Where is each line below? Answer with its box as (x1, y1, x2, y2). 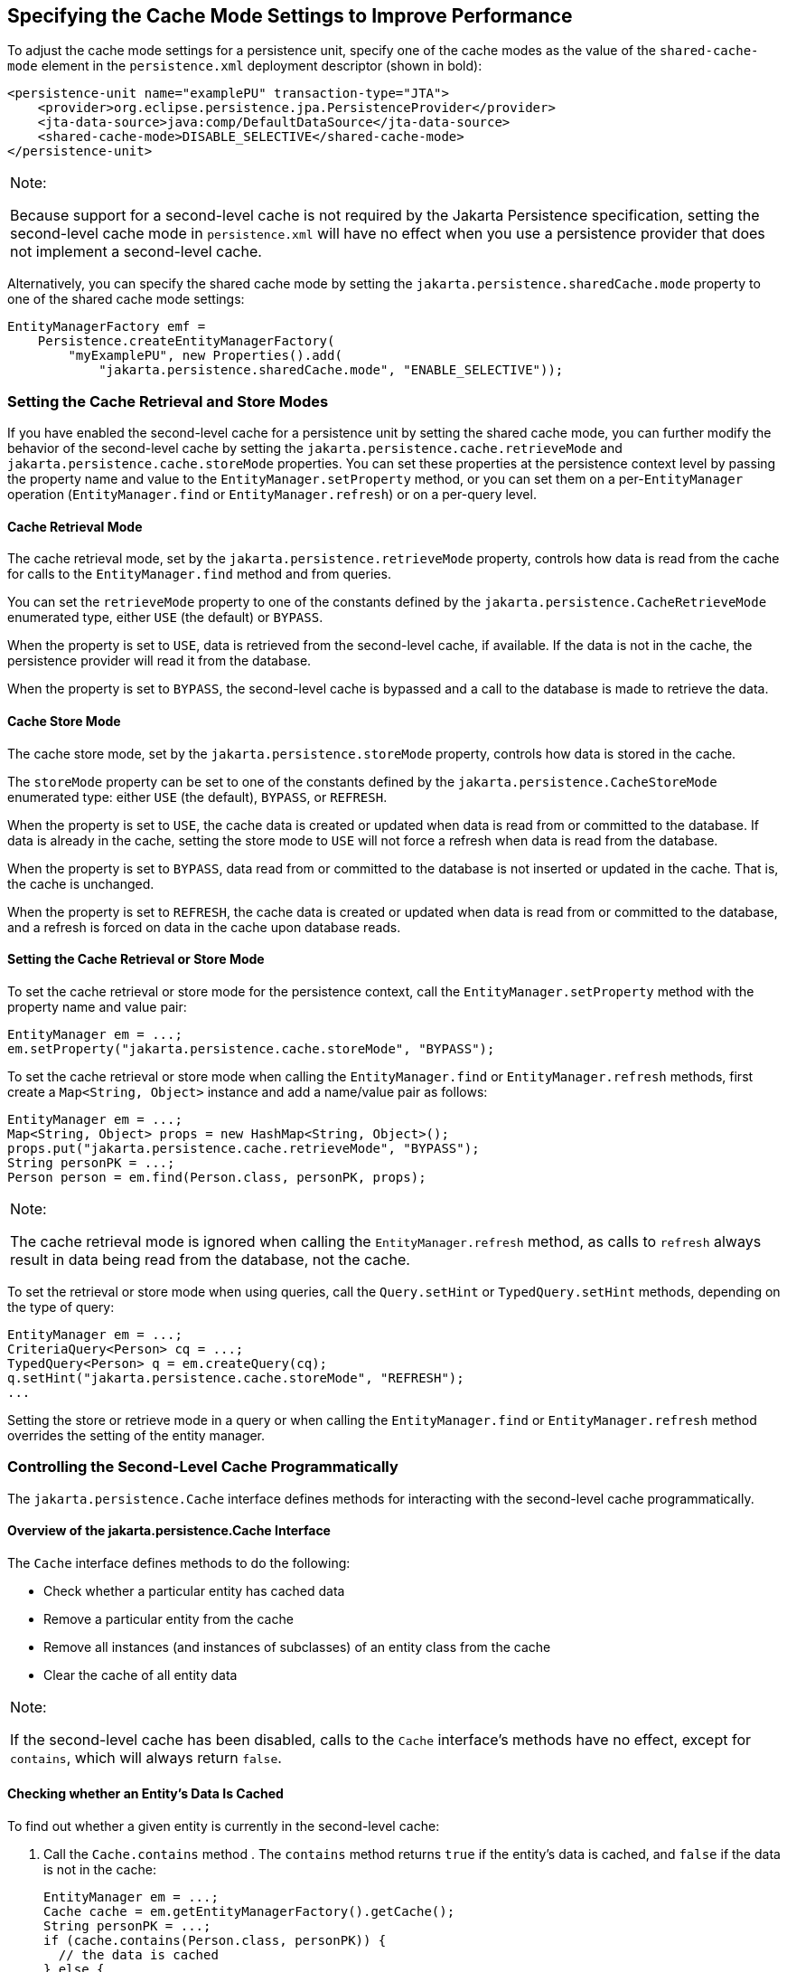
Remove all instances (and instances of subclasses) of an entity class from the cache (43, 1638, 551, 1655)
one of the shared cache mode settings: (7, 291, 245, 307)
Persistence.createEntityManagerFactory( (37, 334, 335, 349)
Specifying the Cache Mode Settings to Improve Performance (7, 5, 573, 27)
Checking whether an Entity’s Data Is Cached (7, 1786, 284, 1802)
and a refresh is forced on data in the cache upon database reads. (7, 919, 401, 935)
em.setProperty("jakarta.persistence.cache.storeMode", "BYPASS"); (7, 1041, 495, 1056)
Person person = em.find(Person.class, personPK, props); (7, 1169, 426, 1184)
